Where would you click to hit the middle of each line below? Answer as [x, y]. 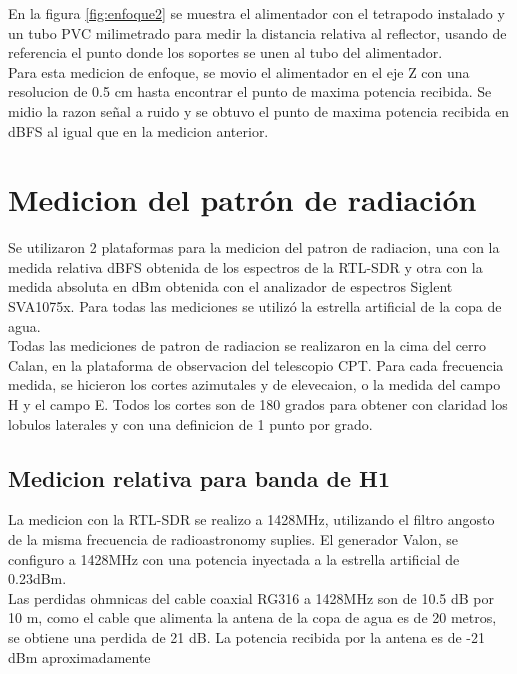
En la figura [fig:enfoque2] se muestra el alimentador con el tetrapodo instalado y [256, 13]
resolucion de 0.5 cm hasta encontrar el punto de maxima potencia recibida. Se [250, 91]
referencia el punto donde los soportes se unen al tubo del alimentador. [225, 52]
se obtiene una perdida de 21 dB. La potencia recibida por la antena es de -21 [247, 636]
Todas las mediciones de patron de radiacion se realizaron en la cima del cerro [247, 345]
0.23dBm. [37, 578]
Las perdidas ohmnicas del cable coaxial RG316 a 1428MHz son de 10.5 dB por [251, 597]
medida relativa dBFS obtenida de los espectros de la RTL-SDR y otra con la [245, 266]
